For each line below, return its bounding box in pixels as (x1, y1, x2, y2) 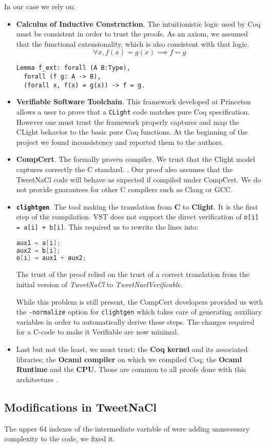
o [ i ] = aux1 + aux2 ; (16, 254, 86, 262)
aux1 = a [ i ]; (16, 239, 61, 247)
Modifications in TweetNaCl (4, 399, 157, 415)
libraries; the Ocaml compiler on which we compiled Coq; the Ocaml (16, 353, 242, 364)
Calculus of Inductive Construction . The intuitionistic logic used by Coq (16, 18, 261, 29)
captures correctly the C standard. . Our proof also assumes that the (16, 163, 233, 174)
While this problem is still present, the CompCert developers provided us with (16, 296, 263, 307)
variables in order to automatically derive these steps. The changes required (16, 316, 255, 327)
